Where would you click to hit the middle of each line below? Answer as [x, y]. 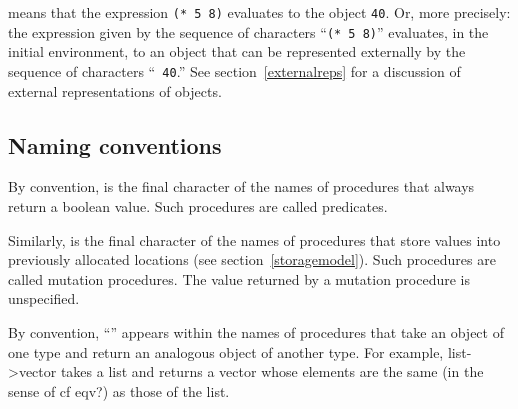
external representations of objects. [115, 90]
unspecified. [44, 298]
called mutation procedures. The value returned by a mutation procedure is [239, 278]
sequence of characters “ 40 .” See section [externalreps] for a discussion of [234, 70]
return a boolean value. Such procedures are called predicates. [198, 205]
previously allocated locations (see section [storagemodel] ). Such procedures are [252, 259]
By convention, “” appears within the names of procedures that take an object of [256, 331]
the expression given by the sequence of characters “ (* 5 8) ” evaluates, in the [248, 31]
